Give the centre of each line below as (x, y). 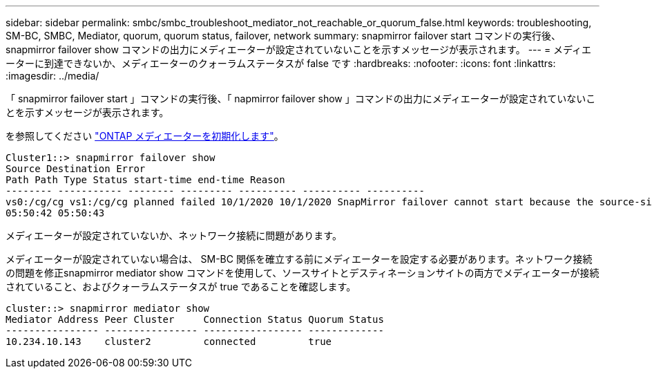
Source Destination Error (76, 169)
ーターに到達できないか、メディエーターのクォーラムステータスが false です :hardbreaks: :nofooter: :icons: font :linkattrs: (281, 63)
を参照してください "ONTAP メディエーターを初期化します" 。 (145, 136)
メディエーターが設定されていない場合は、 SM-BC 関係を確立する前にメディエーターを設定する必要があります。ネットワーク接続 (299, 259)
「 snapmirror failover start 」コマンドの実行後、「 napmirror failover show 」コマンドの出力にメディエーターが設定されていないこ (301, 99)
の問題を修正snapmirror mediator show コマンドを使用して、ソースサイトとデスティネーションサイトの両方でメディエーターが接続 (303, 273)
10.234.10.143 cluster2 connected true (169, 342)
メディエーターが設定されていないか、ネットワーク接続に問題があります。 (174, 235)
